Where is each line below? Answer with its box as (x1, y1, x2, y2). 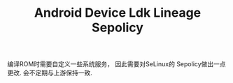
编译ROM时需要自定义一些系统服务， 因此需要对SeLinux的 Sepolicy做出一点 (7, 60, 226, 68)
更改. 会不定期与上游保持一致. (7, 68, 93, 77)
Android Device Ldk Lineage (34, 5, 202, 21)
